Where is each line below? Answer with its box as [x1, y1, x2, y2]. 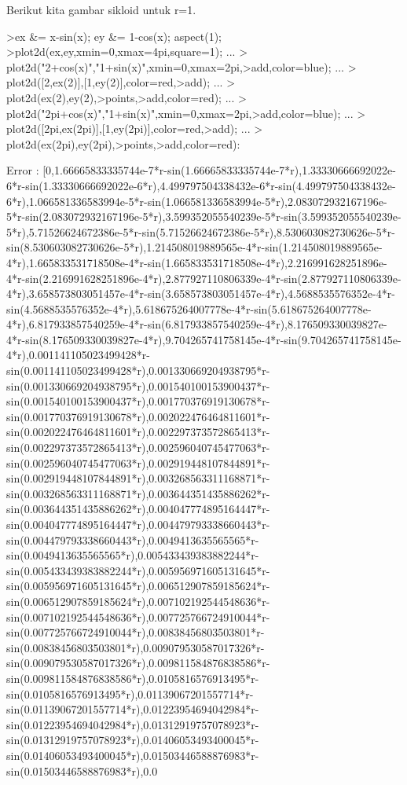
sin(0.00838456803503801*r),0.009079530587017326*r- [6, 639, 265, 655]
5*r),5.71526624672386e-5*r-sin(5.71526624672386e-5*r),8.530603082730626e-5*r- [6, 223, 395, 240]
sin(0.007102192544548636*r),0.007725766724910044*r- [6, 608, 270, 625]
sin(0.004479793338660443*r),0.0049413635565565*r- [6, 531, 259, 548]
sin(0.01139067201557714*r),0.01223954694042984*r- [6, 701, 259, 717]
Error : [6, 162, 39, 178]
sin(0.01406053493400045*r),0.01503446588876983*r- [6, 746, 259, 763]
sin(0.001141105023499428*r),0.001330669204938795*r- [6, 362, 270, 379]
